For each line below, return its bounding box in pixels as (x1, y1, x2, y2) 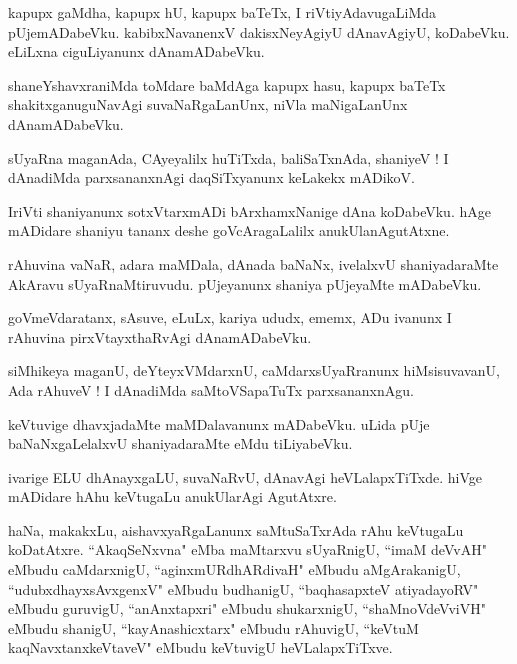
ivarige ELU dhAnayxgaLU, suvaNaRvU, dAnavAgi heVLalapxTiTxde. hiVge (8, 466, 483, 487)
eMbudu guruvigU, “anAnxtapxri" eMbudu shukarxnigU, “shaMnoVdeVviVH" (8, 598, 486, 619)
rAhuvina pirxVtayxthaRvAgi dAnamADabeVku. (8, 326, 312, 347)
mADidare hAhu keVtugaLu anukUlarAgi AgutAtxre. (8, 486, 337, 507)
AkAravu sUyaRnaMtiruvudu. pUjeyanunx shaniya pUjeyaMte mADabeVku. (8, 273, 482, 294)
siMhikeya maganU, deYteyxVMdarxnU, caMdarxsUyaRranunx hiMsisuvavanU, (8, 360, 500, 381)
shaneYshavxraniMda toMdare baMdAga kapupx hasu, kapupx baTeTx (8, 74, 446, 95)
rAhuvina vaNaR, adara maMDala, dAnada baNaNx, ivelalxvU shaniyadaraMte (8, 253, 499, 274)
